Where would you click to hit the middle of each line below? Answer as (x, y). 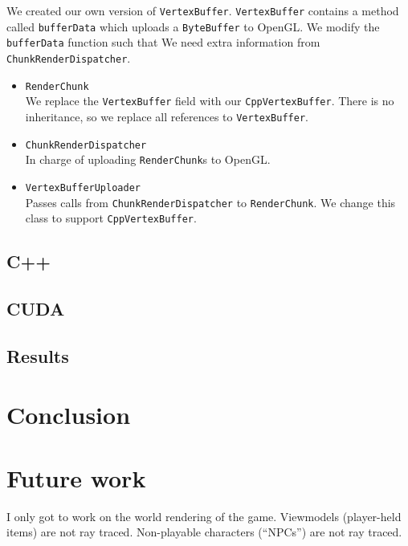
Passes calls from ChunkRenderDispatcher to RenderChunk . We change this (210, 202)
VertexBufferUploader (83, 187)
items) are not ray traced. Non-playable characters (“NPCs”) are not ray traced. (204, 532)
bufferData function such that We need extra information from (163, 42)
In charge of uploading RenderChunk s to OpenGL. (148, 159)
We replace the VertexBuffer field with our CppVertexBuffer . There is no (210, 101)
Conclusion (69, 415)
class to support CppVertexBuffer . (111, 218)
